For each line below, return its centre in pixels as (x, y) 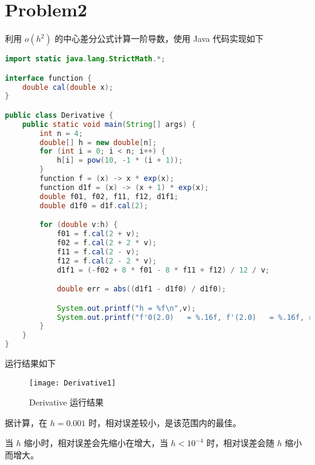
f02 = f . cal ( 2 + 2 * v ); (107, 243)
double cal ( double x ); (68, 87)
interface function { (48, 78)
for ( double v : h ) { (79, 225)
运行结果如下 (30, 363)
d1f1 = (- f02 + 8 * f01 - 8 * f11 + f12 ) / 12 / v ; (163, 270)
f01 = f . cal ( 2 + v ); (98, 234)
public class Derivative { (59, 115)
